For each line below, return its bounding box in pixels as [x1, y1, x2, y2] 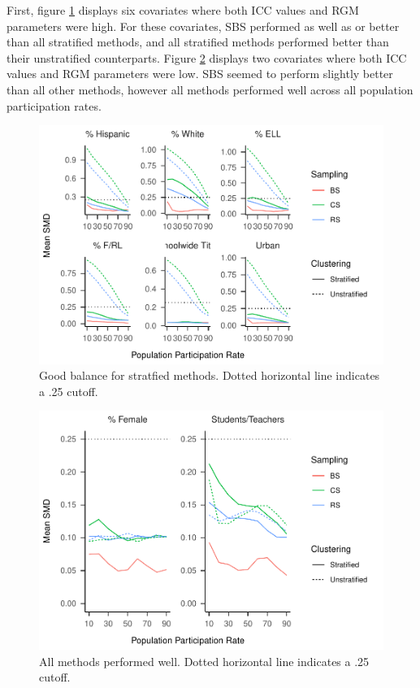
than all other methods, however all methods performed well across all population [6, 81, 414, 98]
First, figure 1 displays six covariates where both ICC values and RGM [6, 2, 359, 18]
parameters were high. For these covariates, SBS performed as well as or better [6, 17, 400, 34]
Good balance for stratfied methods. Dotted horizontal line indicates [39, 367, 380, 384]
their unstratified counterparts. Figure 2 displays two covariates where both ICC [6, 49, 407, 66]
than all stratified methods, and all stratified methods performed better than [6, 33, 389, 50]
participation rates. [6, 97, 102, 114]
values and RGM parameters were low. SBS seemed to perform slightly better [6, 65, 393, 82]
